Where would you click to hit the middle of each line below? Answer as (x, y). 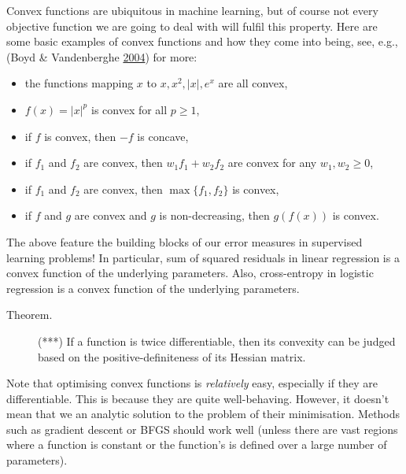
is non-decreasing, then (214, 215)
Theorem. (30, 315)
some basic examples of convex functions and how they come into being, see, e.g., (202, 41)
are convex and (111, 215)
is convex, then (80, 136)
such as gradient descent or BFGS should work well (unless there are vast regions (202, 429)
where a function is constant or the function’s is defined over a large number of (197, 444)
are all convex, (253, 83)
